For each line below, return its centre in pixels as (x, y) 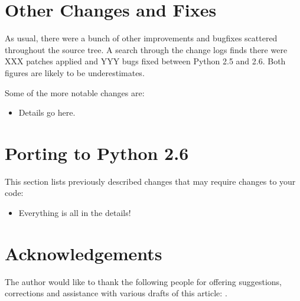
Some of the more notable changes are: (75, 92)
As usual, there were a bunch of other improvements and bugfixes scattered (141, 38)
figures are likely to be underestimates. (75, 72)
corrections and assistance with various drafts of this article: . (116, 293)
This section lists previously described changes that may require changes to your (150, 181)
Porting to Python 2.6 (97, 153)
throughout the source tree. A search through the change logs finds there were (146, 49)
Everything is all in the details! (75, 212)
